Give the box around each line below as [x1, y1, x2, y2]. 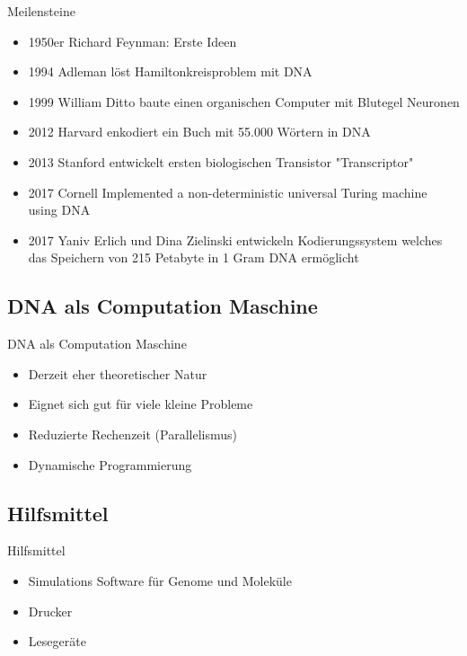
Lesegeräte [28, 632, 86, 651]
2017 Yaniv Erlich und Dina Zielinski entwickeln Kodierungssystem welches [28, 230, 443, 249]
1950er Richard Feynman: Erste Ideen [28, 31, 237, 50]
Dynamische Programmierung [28, 455, 192, 474]
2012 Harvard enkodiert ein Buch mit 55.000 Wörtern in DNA [28, 122, 371, 141]
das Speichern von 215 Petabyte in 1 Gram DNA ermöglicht [28, 248, 359, 267]
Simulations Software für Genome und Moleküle [28, 571, 292, 590]
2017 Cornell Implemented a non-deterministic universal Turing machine [28, 182, 427, 201]
